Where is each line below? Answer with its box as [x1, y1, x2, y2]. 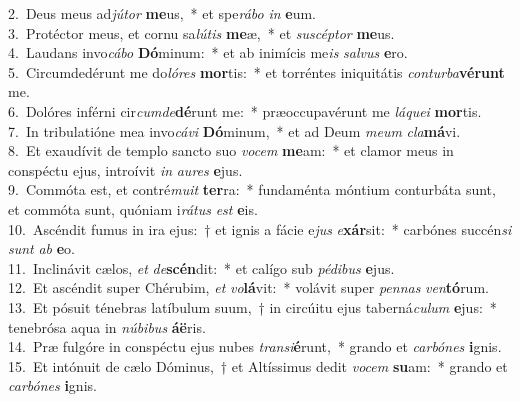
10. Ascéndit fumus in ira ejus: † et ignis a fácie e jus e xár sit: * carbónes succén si [8, 218, 512, 239]
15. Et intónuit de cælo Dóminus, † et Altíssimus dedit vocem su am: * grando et [8, 355, 508, 376]
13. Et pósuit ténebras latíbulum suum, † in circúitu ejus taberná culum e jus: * [8, 296, 497, 317]
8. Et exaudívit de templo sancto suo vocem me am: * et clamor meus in [8, 140, 454, 161]
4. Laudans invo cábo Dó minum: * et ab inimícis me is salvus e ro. [8, 42, 408, 63]
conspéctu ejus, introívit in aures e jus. [8, 159, 243, 180]
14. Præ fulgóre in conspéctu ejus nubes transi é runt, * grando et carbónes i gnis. [8, 336, 502, 357]
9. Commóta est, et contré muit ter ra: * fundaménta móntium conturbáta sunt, [8, 179, 496, 200]
